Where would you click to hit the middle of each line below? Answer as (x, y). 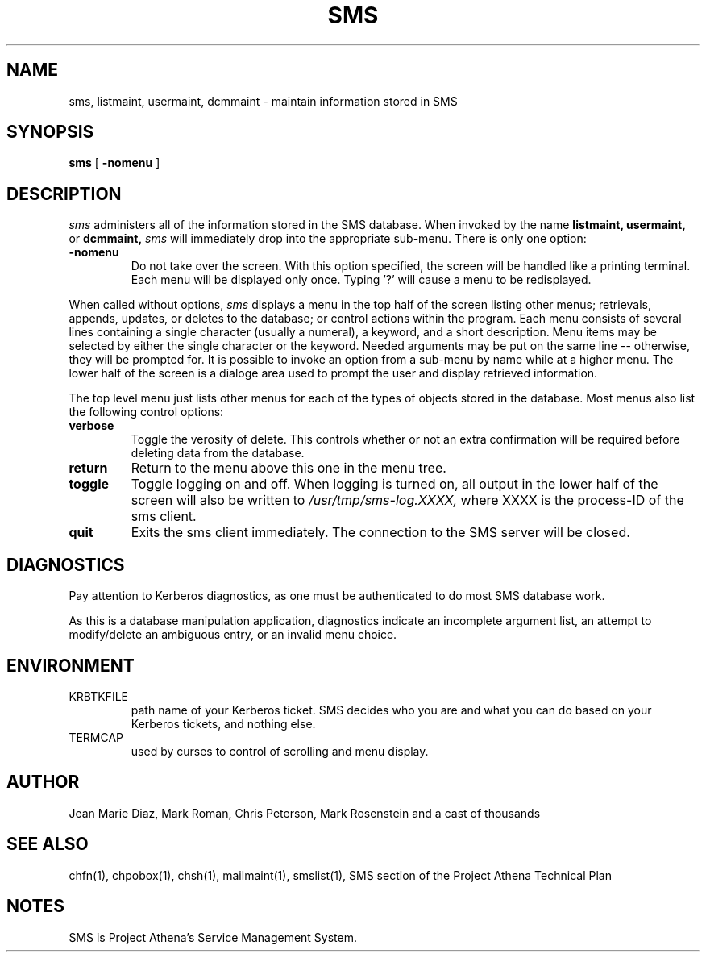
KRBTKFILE (98, 696)
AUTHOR (43, 782)
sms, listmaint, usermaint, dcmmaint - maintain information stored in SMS (263, 101)
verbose (91, 426)
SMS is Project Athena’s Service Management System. (213, 937)
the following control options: (146, 412)
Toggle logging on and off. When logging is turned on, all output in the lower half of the (395, 484)
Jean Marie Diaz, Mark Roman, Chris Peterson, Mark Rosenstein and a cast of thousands (305, 813)
